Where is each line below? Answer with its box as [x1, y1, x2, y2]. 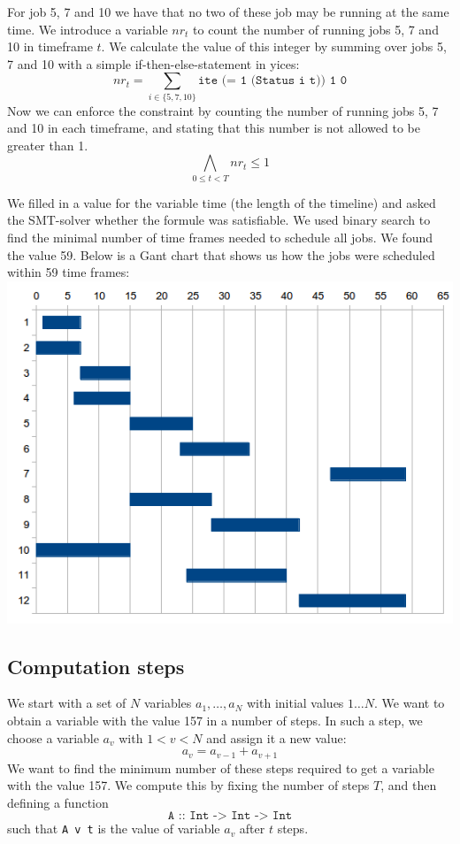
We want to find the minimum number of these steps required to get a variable [7, 758, 434, 777]
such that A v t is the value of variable [7, 819, 220, 838]
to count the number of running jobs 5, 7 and [193, 19, 439, 38]
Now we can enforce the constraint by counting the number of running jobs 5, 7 [7, 101, 439, 119]
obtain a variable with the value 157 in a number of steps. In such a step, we [7, 711, 423, 729]
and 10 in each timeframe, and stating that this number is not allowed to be [7, 119, 420, 137]
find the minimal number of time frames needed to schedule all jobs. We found [7, 228, 433, 246]
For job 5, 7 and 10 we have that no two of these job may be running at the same [7, 3, 449, 20]
